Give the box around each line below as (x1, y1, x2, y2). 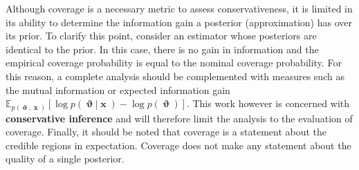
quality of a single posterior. (6, 151, 125, 166)
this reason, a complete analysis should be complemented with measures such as (6, 68, 344, 83)
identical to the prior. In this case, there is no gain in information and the (6, 41, 319, 56)
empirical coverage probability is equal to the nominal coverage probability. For (6, 55, 342, 70)
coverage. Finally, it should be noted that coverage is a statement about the (6, 124, 327, 139)
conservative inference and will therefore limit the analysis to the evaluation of (6, 111, 353, 125)
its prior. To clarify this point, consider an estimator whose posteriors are (6, 28, 317, 43)
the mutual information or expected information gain (6, 82, 230, 97)
